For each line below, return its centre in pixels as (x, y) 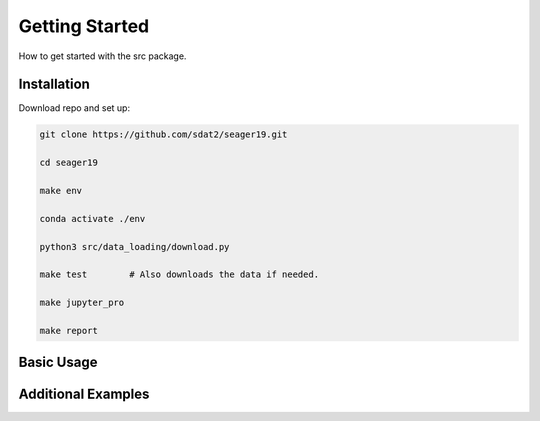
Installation (54, 84)
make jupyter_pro (82, 303)
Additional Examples (84, 394)
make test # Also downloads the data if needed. (179, 274)
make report (69, 330)
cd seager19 (69, 163)
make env (61, 190)
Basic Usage (58, 362)
